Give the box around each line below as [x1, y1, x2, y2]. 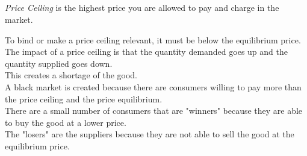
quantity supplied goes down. [5, 57, 113, 69]
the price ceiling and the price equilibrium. [5, 92, 163, 105]
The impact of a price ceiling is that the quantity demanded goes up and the [5, 45, 288, 58]
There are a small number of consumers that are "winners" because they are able [5, 104, 303, 117]
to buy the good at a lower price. [5, 116, 126, 128]
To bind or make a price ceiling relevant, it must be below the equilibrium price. [5, 33, 301, 46]
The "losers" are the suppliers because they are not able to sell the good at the [5, 128, 294, 140]
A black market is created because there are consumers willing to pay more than [5, 80, 302, 93]
